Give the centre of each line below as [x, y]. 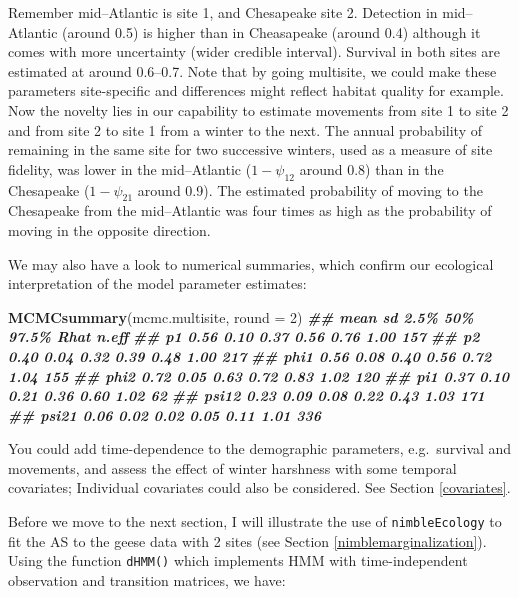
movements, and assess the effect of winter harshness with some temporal [232, 467]
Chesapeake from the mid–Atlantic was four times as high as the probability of [250, 210]
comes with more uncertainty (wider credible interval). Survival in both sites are [254, 51]
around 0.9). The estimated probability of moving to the [310, 189]
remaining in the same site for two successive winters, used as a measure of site [250, 149]
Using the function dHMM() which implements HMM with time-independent [238, 560]
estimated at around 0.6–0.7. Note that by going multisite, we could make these [252, 70]
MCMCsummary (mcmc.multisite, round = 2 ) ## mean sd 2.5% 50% [241, 316]
